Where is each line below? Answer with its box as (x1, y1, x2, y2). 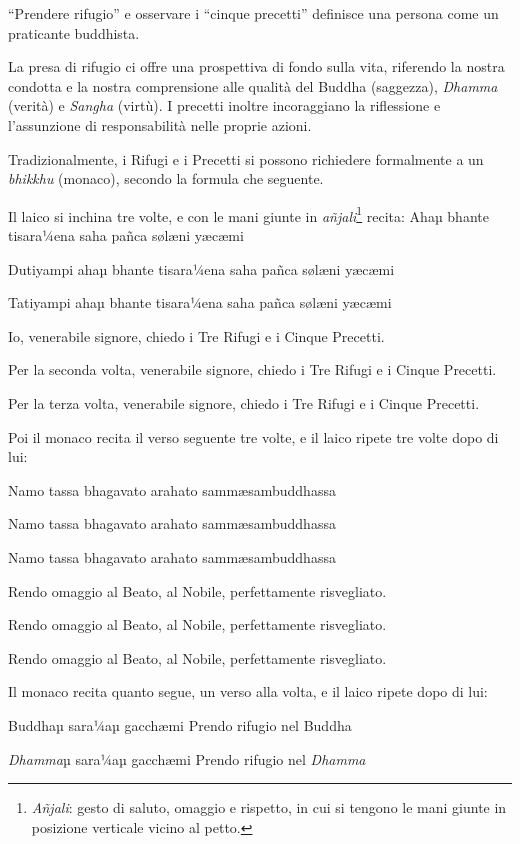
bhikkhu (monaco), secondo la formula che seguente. (8, 168, 324, 189)
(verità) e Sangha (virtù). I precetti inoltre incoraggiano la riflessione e (8, 95, 441, 116)
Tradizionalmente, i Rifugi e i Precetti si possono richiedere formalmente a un (8, 148, 484, 169)
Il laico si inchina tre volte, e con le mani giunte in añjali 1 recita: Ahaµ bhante (8, 202, 489, 226)
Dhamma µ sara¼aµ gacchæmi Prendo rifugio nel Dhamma (8, 748, 366, 769)
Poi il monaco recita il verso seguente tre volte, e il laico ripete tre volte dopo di (8, 426, 499, 447)
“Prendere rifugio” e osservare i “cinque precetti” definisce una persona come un (8, 3, 499, 23)
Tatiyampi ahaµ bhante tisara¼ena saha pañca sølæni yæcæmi (8, 292, 392, 313)
